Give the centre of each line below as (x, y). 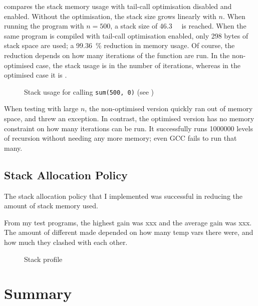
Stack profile (43, 259)
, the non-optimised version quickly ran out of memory (169, 108)
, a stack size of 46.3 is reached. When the (178, 26)
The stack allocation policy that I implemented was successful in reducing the (123, 196)
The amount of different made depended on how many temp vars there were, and (129, 232)
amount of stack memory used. (51, 206)
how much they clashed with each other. (66, 242)
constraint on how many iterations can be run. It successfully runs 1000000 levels (128, 128)
